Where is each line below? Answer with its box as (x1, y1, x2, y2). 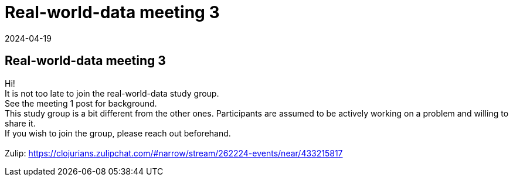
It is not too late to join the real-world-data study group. (5, 88, 219, 98)
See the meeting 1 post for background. (5, 98, 157, 108)
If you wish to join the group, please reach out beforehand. (5, 128, 231, 138)
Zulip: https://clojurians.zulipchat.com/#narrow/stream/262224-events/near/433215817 (5, 148, 343, 158)
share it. (5, 118, 36, 128)
